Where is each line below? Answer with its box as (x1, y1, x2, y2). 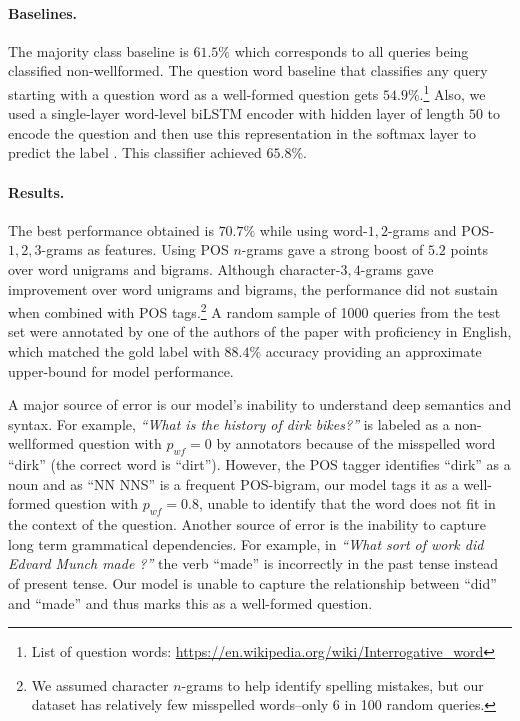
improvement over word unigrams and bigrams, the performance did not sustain (8, 278, 498, 299)
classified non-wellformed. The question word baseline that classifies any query (8, 60, 488, 81)
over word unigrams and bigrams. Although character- (8, 259, 341, 279)
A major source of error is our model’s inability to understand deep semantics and (8, 394, 512, 415)
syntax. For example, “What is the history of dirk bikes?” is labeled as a (8, 413, 450, 434)
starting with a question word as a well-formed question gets (8, 83, 379, 104)
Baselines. (8, 2, 78, 23)
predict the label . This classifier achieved (8, 142, 262, 163)
